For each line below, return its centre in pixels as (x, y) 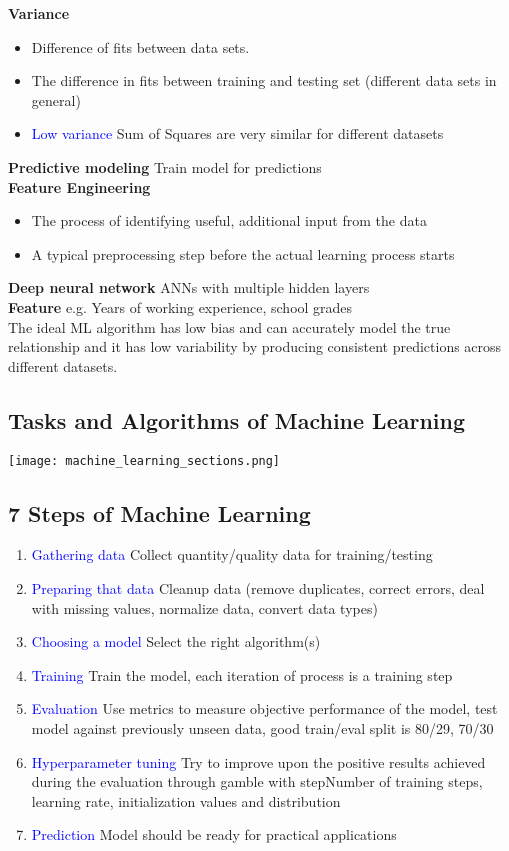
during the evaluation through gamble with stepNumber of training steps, (257, 781)
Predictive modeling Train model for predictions (165, 166)
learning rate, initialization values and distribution (186, 800)
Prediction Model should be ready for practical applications (214, 834)
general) (56, 99)
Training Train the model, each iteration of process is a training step (242, 674)
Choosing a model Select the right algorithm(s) (176, 641)
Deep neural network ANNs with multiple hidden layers (189, 287)
